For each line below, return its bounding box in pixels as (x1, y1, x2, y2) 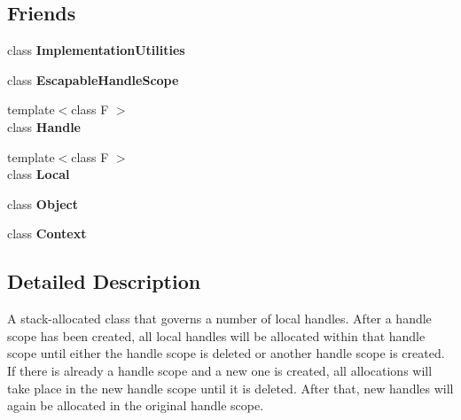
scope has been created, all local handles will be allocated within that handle (7, 326, 426, 345)
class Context (7, 224, 87, 243)
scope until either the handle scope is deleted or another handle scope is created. (7, 344, 445, 362)
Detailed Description (7, 268, 201, 295)
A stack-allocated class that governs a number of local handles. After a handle (7, 309, 432, 328)
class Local (7, 165, 70, 183)
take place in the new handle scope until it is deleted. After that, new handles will (7, 378, 454, 397)
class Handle (7, 117, 81, 136)
